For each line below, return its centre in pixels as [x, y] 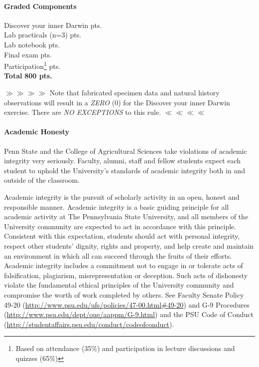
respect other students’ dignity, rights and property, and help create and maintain [129, 245]
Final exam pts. [28, 54]
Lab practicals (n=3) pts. [43, 35]
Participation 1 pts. [32, 65]
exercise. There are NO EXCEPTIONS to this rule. [83, 112]
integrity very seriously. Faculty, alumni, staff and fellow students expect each [123, 161]
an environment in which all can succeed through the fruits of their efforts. [118, 255]
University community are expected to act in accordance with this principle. [120, 226]
